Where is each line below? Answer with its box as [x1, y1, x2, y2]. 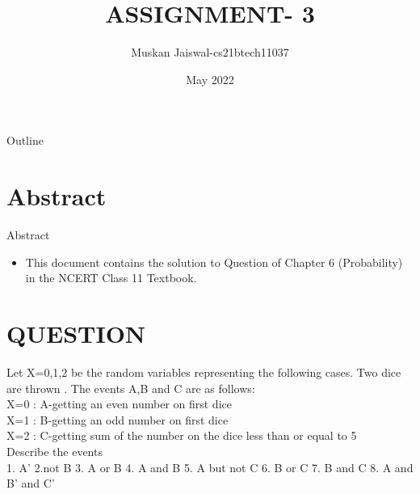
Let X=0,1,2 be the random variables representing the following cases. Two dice [6, 363, 401, 380]
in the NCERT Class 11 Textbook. [25, 269, 197, 286]
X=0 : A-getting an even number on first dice [6, 395, 232, 412]
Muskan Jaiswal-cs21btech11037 [131, 44, 289, 61]
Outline [6, 132, 44, 149]
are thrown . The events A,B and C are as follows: [6, 379, 255, 396]
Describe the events [6, 442, 103, 459]
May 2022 [186, 70, 234, 87]
